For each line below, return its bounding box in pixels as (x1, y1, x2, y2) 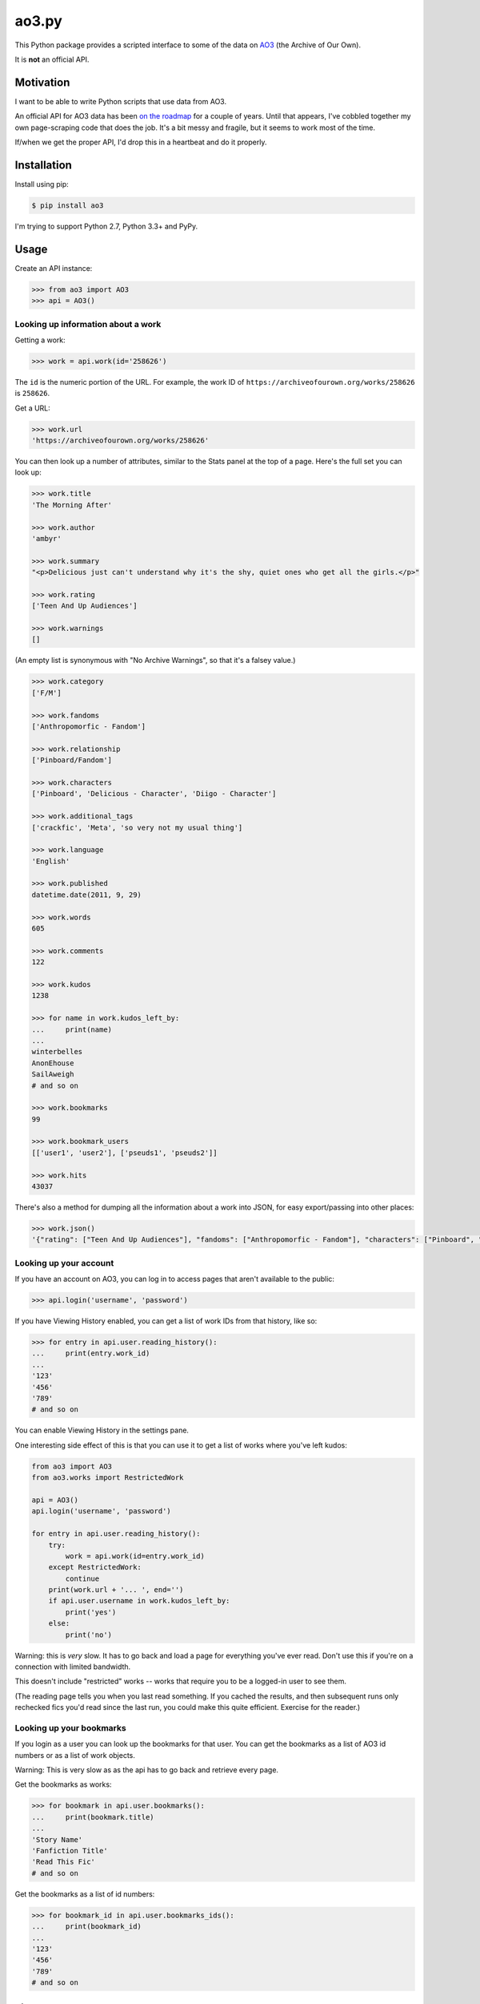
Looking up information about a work (14, 318, 162, 329)
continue (65, 1574, 100, 1583)
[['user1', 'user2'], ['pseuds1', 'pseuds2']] (31, 1148, 218, 1158)
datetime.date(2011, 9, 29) (31, 890, 142, 899)
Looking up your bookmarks (14, 1722, 127, 1733)
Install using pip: (14, 179, 70, 188)
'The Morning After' (31, 500, 112, 509)
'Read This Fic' (31, 1857, 96, 1867)
